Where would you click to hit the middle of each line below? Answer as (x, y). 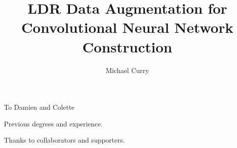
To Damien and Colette (39, 107)
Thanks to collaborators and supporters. (64, 140)
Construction (127, 46)
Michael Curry (127, 70)
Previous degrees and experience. (53, 123)
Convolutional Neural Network (127, 27)
